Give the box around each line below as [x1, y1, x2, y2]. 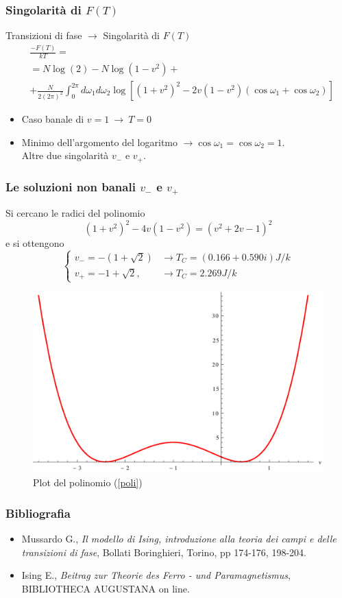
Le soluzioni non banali [5, 178, 136, 195]
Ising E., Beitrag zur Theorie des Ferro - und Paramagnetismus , [21, 568, 291, 582]
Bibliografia [5, 504, 71, 521]
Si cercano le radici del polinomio [5, 206, 145, 220]
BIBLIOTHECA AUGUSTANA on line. [21, 581, 190, 595]
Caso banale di [21, 112, 84, 126]
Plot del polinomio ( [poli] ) [33, 475, 143, 490]
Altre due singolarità [21, 148, 109, 163]
